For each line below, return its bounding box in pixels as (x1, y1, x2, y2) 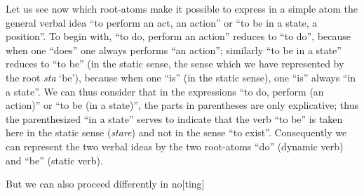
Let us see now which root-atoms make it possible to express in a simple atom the (6, 1, 358, 15)
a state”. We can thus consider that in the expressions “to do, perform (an (6, 84, 324, 98)
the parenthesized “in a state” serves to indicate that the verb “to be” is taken (6, 111, 343, 126)
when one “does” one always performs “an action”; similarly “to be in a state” (6, 42, 342, 57)
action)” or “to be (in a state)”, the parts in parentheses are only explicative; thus (6, 98, 358, 112)
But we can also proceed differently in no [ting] (6, 176, 205, 191)
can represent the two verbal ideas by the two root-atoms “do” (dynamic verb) (6, 138, 344, 153)
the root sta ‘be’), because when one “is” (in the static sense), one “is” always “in (6, 70, 356, 84)
